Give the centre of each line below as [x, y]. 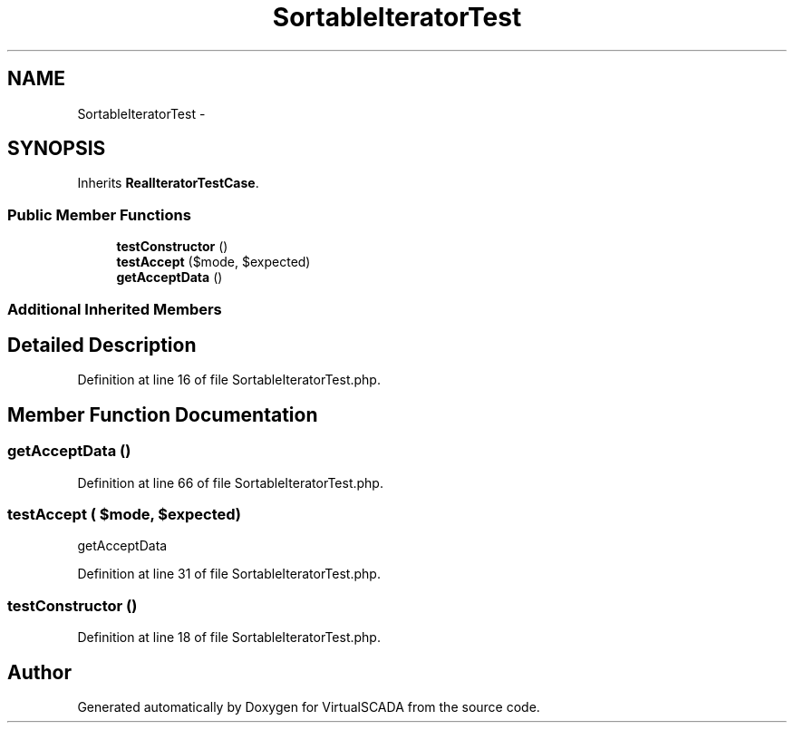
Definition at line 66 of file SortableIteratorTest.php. [230, 482]
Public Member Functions [99, 214]
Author [39, 672]
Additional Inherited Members [115, 309]
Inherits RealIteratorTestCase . [168, 183]
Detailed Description [102, 345]
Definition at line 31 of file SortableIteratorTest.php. [229, 574]
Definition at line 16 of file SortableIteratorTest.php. [229, 380]
